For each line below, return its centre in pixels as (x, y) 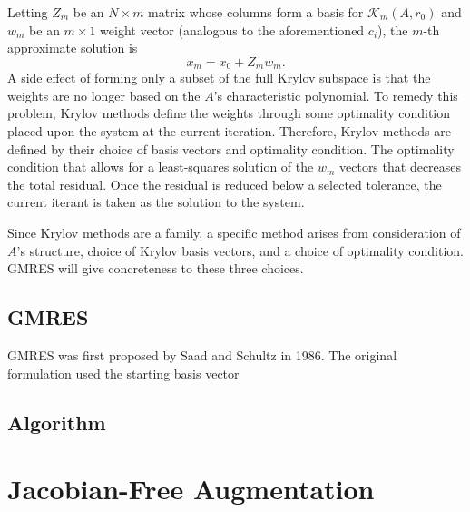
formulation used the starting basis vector (123, 373)
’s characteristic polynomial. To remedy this (336, 95)
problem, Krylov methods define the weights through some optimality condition (229, 113)
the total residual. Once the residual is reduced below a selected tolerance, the (225, 184)
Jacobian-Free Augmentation (191, 489)
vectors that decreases (401, 167)
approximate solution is (73, 48)
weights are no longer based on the (104, 95)
